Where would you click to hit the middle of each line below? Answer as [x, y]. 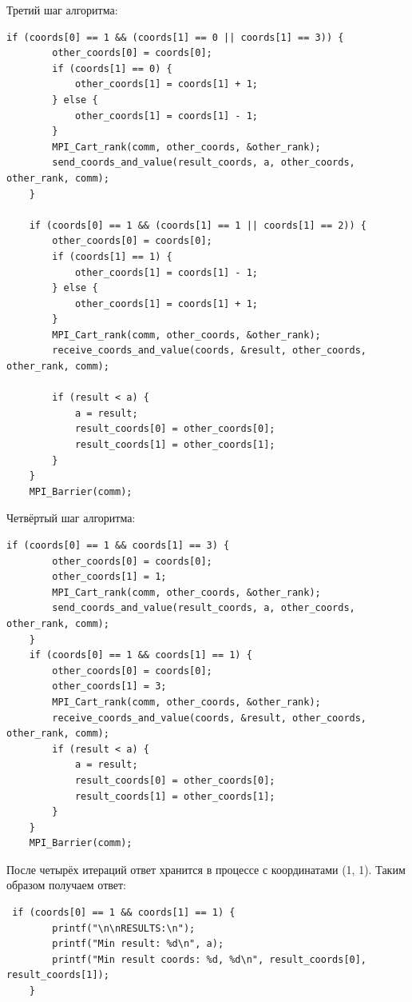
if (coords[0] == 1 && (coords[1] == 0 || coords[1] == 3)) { [175, 37]
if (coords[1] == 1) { [112, 256]
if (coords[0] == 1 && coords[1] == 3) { [118, 545]
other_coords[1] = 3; [109, 687]
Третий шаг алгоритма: [62, 10]
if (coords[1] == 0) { [112, 68]
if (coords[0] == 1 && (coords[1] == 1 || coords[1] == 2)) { [198, 225]
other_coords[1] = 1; [109, 577]
